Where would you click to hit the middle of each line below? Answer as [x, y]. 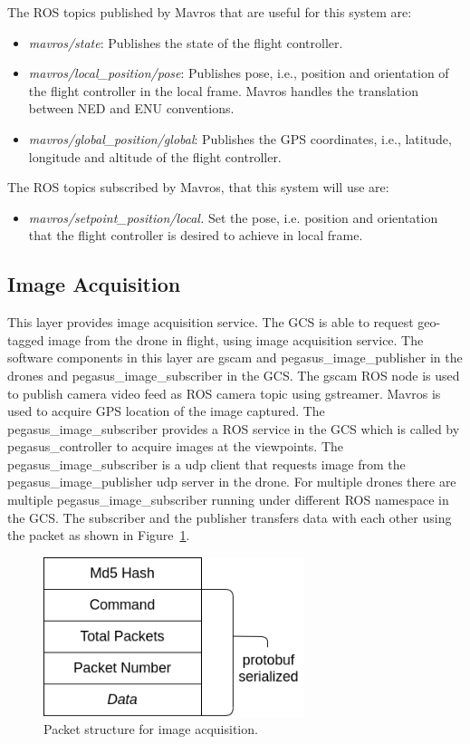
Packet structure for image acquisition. [151, 729]
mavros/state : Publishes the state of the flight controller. [186, 42]
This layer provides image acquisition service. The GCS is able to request [211, 322]
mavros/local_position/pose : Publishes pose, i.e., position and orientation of [239, 73]
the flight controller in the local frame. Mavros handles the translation [223, 90]
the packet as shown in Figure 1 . [99, 535]
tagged [26, 339]
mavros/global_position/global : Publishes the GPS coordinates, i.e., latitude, [240, 138]
